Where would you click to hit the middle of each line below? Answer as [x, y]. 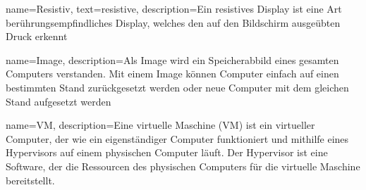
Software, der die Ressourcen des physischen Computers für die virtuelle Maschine [183, 166]
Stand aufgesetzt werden [59, 101]
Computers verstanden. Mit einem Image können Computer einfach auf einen [172, 74]
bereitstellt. [30, 180]
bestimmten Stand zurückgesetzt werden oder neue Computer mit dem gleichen [177, 87]
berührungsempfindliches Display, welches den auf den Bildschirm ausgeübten [173, 22]
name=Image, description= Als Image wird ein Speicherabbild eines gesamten [172, 59]
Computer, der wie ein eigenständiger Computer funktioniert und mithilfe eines [177, 138]
